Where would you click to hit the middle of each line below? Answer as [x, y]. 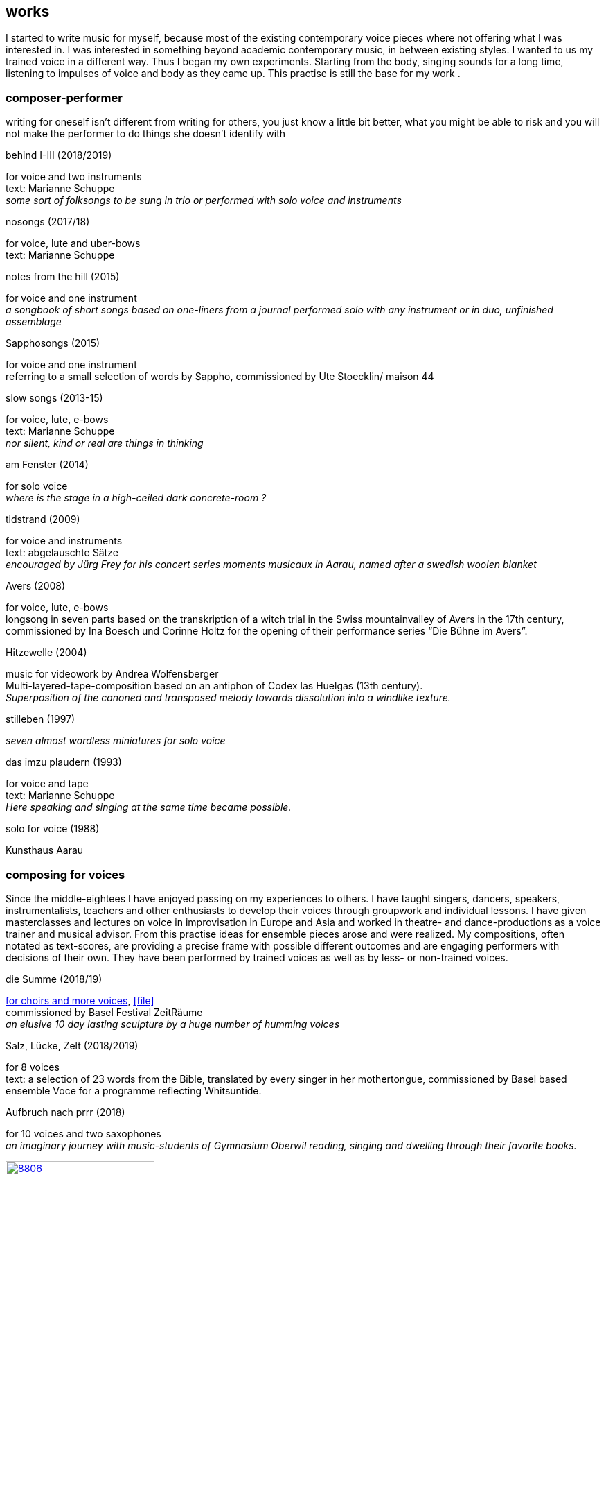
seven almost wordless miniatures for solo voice [116, 741]
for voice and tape [47, 784]
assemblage [34, 322]
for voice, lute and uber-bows [73, 243]
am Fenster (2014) [47, 465]
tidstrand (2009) [43, 519]
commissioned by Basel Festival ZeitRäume [104, 1012]
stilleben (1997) [41, 719]
